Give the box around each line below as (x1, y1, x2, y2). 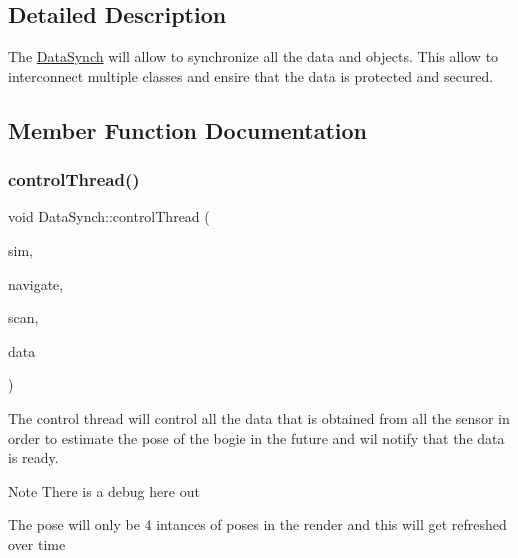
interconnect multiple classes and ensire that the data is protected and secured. (8, 65, 494, 86)
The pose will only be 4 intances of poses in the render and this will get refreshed (8, 514, 507, 535)
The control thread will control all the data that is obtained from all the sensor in (8, 407, 510, 428)
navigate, (8, 273, 64, 294)
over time (8, 533, 66, 554)
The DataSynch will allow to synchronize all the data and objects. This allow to (8, 46, 499, 67)
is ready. (8, 447, 59, 468)
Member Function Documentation (8, 114, 368, 145)
